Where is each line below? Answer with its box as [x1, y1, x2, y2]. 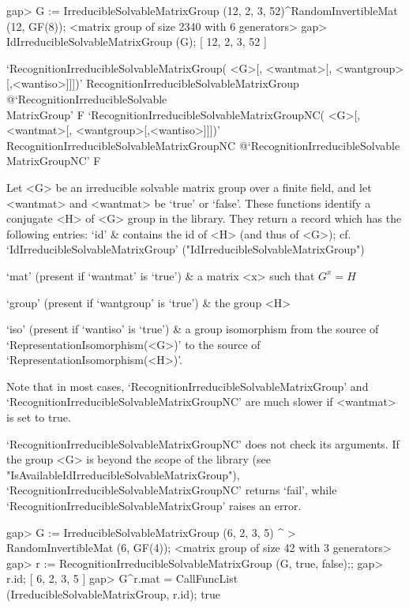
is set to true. [6, 409, 71, 426]
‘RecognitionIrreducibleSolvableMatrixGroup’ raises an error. [6, 497, 302, 514]
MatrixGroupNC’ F [6, 152, 101, 169]
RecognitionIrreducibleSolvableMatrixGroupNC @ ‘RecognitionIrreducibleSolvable [6, 137, 400, 153]
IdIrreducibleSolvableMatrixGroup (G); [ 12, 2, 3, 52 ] [6, 33, 267, 50]
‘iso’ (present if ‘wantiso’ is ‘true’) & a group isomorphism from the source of [6, 321, 379, 337]
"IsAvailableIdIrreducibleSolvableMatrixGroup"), [6, 466, 240, 482]
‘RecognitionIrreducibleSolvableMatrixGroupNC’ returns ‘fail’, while [6, 482, 337, 498]
